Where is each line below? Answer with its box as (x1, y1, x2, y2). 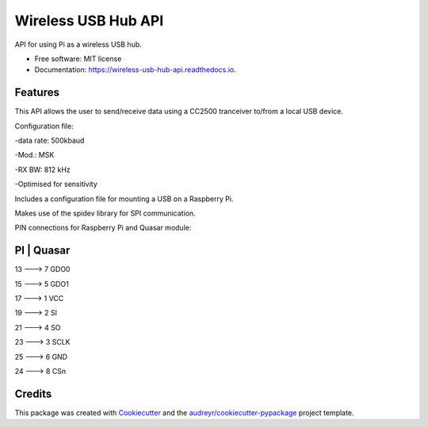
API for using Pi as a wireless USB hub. (14, 40, 142, 49)
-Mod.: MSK (14, 151, 55, 160)
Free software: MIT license (34, 54, 122, 63)
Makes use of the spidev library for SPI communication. (14, 208, 196, 218)
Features (14, 86, 59, 99)
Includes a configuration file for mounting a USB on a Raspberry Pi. (14, 194, 234, 204)
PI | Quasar (14, 244, 71, 257)
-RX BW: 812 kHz (14, 165, 71, 174)
